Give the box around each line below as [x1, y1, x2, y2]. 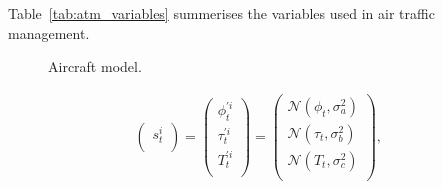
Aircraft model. [48, 56, 142, 77]
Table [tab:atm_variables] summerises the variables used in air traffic [8, 3, 435, 23]
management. [8, 22, 90, 43]
